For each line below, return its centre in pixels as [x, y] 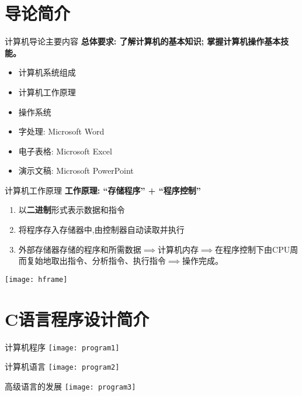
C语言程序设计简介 [77, 318]
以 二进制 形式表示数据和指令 [72, 210]
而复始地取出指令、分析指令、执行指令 [92, 261]
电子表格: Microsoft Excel [65, 151]
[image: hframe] [36, 279]
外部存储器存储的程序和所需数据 [80, 249]
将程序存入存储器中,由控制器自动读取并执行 [101, 230]
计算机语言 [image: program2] [62, 366]
